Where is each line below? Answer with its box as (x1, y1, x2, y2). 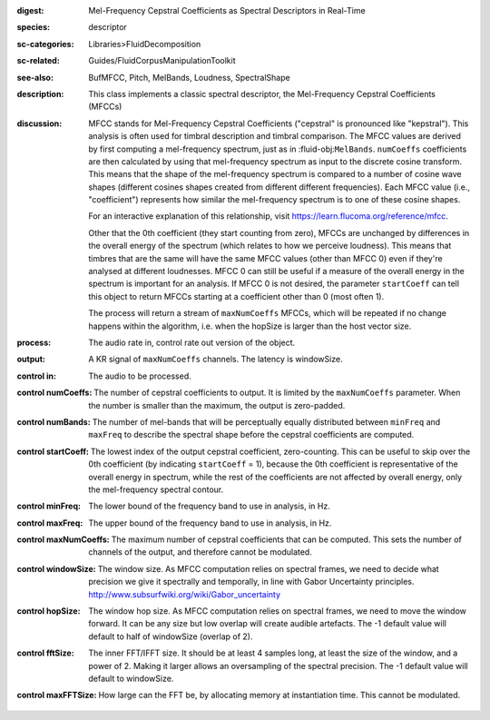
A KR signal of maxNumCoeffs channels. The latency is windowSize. (88, 354, 344, 365)
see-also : (16, 72, 54, 83)
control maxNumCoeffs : (16, 534, 111, 545)
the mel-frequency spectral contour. (88, 484, 224, 495)
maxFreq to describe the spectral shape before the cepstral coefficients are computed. (88, 429, 415, 440)
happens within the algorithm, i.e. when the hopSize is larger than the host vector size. (88, 321, 412, 331)
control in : (16, 370, 56, 381)
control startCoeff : (16, 446, 90, 457)
